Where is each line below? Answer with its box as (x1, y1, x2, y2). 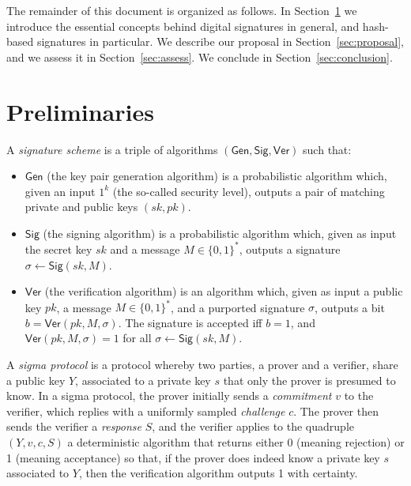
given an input (25, 183, 96, 199)
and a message (110, 240, 180, 257)
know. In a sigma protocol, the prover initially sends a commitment (6, 387, 332, 404)
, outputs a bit (315, 299, 385, 315)
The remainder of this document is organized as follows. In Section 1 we (6, 2, 357, 18)
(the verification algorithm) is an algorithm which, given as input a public (44, 283, 403, 300)
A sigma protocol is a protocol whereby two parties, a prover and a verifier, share (6, 356, 398, 373)
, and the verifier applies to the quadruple (152, 418, 354, 435)
